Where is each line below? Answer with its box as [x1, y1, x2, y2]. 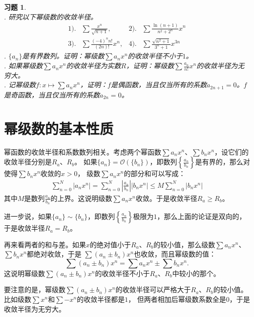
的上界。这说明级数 [50, 193, 112, 203]
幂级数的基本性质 [4, 118, 114, 138]
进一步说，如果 [4, 211, 52, 221]
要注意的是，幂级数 [4, 284, 65, 295]
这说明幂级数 [4, 268, 45, 278]
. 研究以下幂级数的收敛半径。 [4, 11, 98, 21]
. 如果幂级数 [4, 60, 43, 71]
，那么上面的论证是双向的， [157, 211, 246, 221]
